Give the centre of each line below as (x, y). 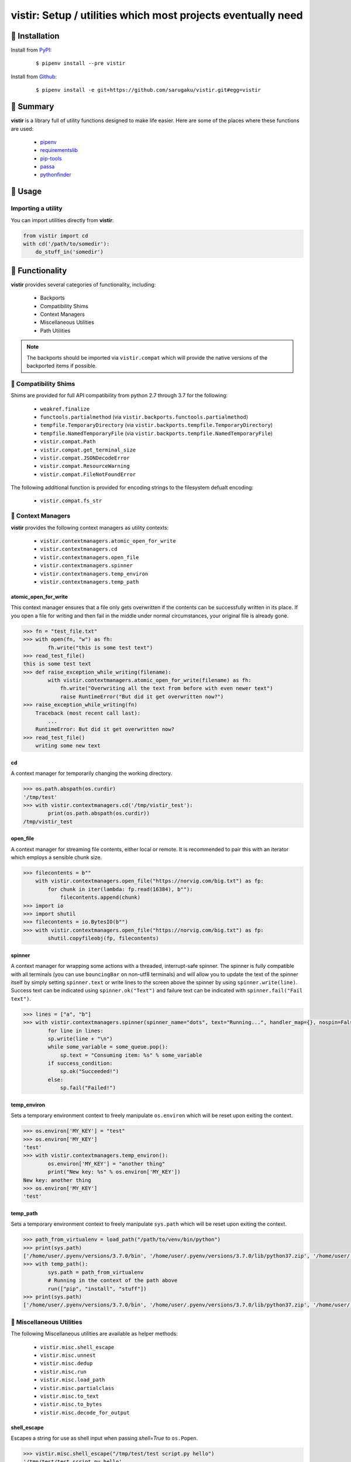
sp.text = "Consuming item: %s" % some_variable (131, 1055)
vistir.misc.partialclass (77, 1388)
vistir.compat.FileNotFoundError (88, 474)
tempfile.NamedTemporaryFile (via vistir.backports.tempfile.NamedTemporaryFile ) (156, 433)
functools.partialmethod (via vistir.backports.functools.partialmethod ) (144, 417)
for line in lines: (75, 1030)
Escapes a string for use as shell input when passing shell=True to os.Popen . (104, 1438)
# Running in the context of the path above (113, 1280)
